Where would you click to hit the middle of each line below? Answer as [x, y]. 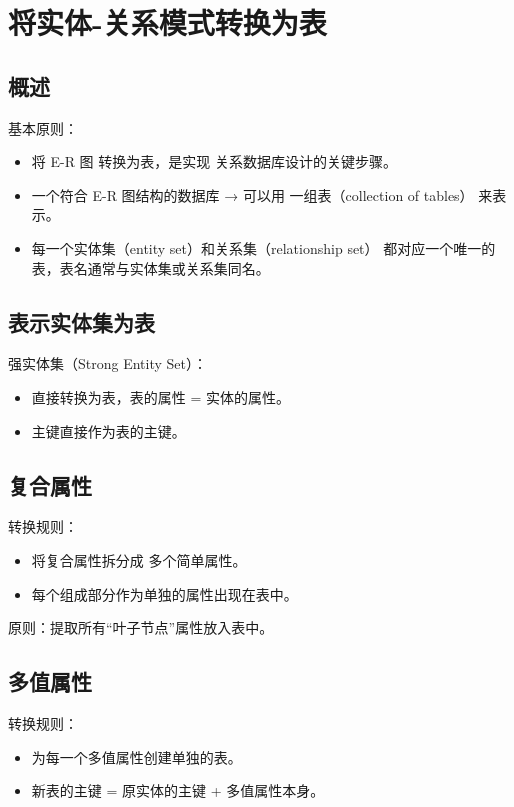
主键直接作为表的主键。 [108, 430]
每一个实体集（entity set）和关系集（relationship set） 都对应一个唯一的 [263, 247]
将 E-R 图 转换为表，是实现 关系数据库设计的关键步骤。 [214, 161]
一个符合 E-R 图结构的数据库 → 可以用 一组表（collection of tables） [252, 194]
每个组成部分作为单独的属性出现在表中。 [164, 593]
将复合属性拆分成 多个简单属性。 [139, 559]
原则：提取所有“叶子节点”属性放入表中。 [141, 627]
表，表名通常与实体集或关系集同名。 [150, 267]
